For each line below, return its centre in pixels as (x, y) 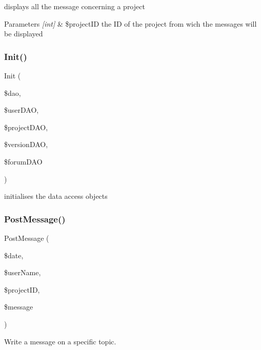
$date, (14, 255)
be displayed (24, 34)
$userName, (23, 272)
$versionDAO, (26, 144)
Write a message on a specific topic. (60, 341)
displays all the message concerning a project (75, 6)
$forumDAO (23, 161)
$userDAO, (22, 110)
